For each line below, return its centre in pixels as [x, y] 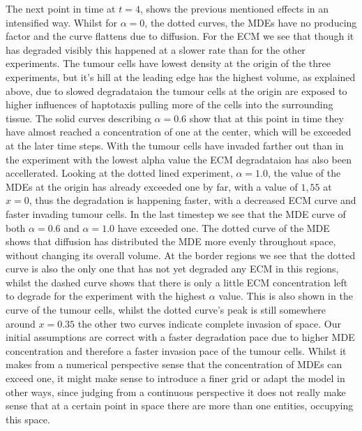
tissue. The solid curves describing [78, 118]
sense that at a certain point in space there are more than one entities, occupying [180, 406]
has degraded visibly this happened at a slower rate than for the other [156, 49]
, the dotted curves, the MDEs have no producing [251, 22]
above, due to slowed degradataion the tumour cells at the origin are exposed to [176, 90]
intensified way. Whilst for [62, 22]
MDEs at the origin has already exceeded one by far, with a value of [152, 186]
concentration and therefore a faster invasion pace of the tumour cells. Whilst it [176, 350]
